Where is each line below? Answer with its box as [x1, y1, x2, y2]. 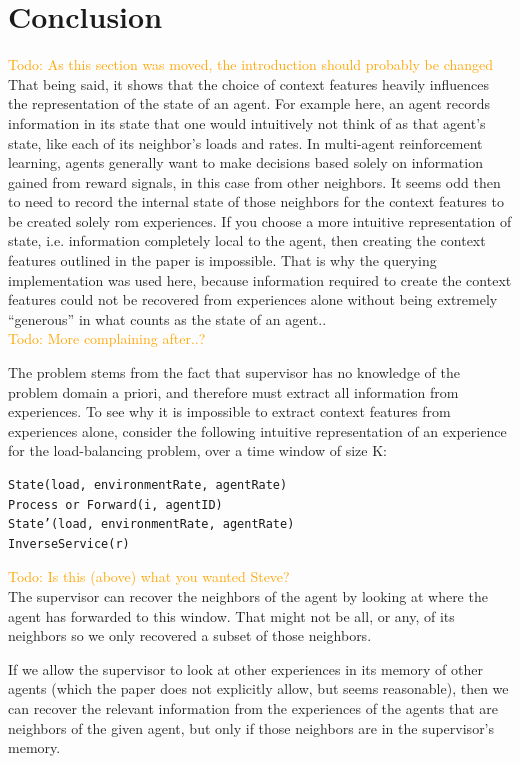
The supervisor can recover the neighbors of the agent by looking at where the [8, 585, 488, 606]
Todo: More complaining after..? [8, 328, 206, 349]
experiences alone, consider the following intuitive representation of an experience [8, 420, 507, 441]
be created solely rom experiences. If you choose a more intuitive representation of [8, 210, 512, 231]
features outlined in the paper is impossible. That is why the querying [8, 250, 437, 271]
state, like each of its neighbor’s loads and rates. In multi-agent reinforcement [8, 132, 483, 153]
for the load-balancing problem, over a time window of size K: [8, 440, 387, 461]
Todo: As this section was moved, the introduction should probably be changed [8, 54, 494, 75]
